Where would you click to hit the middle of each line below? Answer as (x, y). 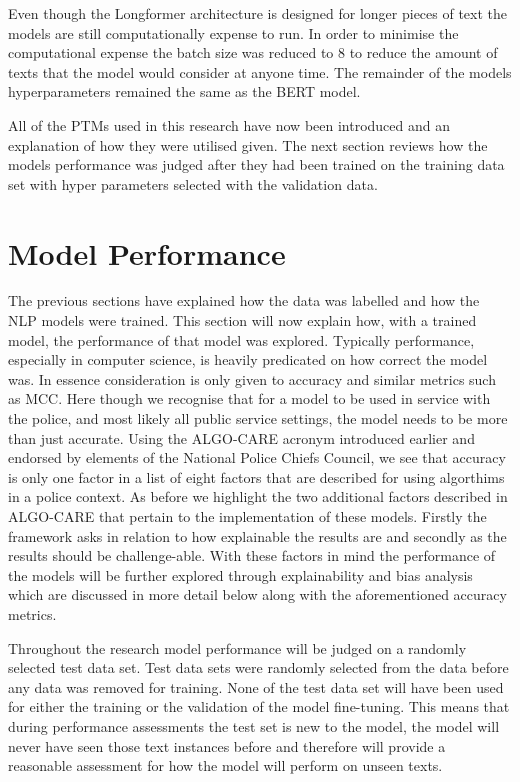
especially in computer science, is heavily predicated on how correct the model (248, 359)
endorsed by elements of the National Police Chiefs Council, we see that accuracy (257, 457)
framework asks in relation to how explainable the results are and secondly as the (257, 535)
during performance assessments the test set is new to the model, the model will (254, 725)
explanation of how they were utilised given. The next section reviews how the (248, 144)
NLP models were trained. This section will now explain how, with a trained (242, 320)
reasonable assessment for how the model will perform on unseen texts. (225, 765)
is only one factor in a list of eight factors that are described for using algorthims (256, 476)
